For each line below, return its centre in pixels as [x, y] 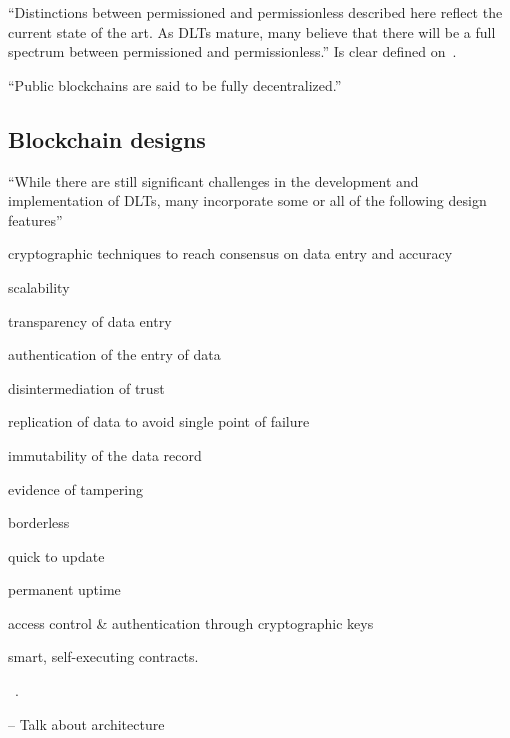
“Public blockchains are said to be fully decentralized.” [175, 84]
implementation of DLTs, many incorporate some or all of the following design [247, 200]
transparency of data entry [90, 320]
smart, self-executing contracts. [103, 656]
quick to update [56, 555]
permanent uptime [64, 589]
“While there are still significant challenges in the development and [213, 180]
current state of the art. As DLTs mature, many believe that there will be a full [252, 31]
